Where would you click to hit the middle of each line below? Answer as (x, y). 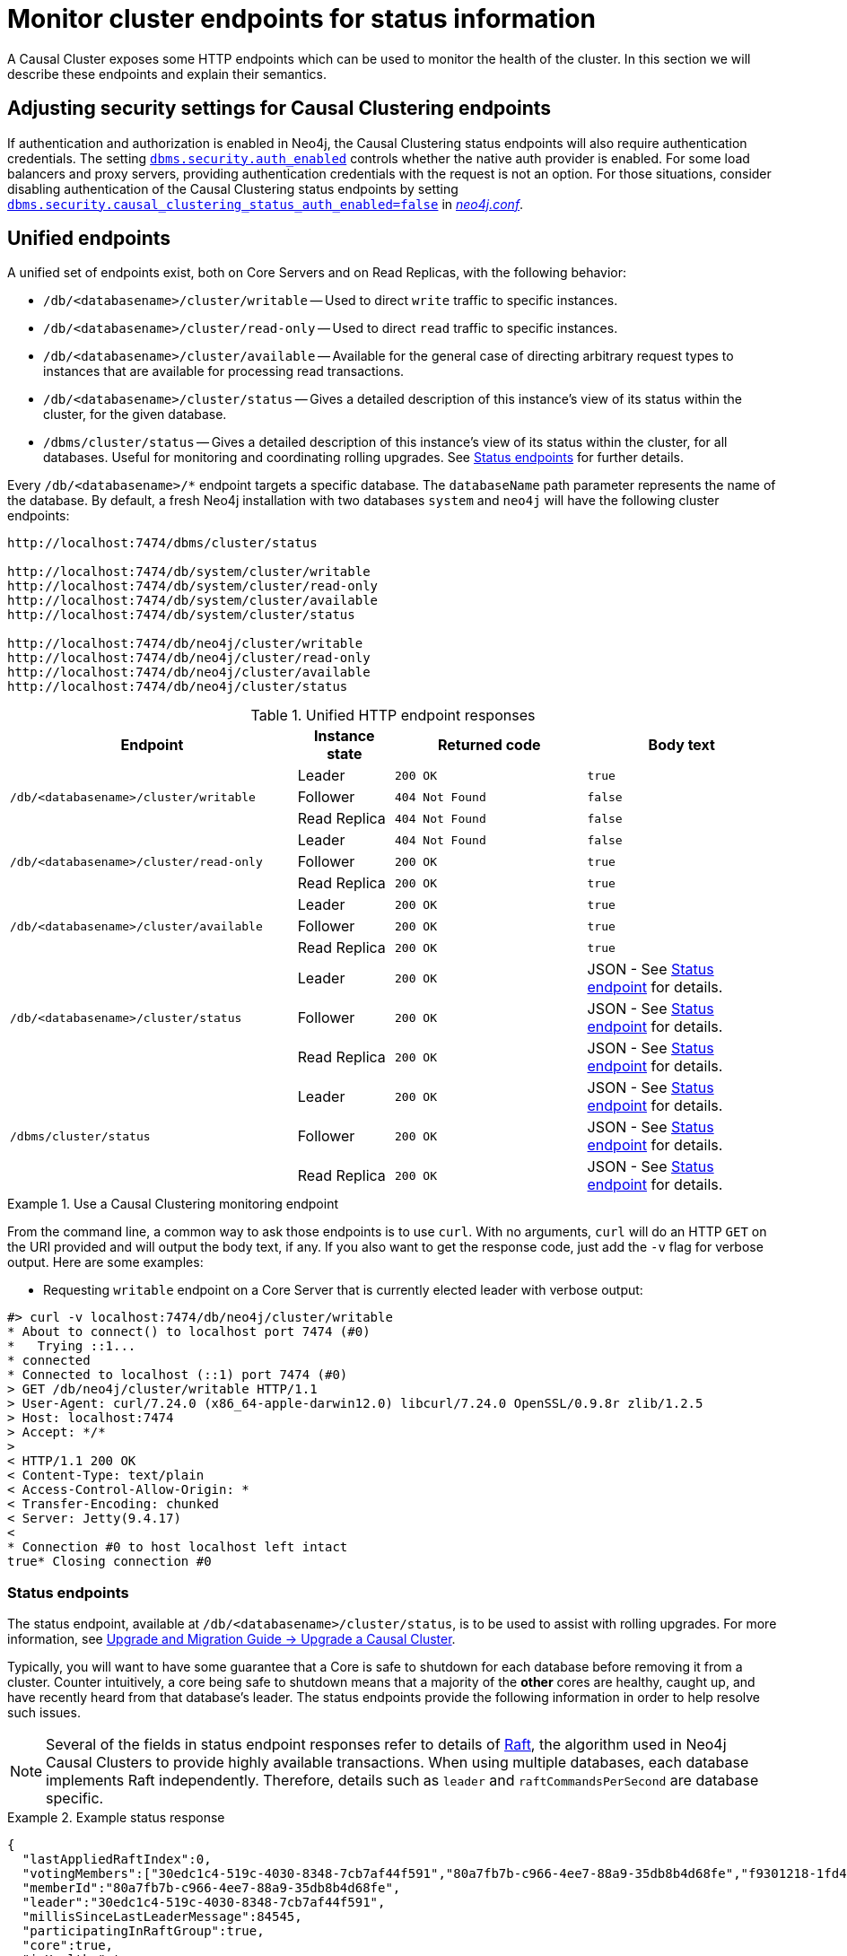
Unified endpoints (89, 239)
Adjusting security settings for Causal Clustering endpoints (279, 109)
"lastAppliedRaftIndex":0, (117, 1860)
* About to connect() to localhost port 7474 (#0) (189, 1332)
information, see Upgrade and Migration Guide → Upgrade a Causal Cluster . (231, 1639)
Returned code (489, 745)
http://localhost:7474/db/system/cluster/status (181, 615)
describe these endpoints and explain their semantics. (167, 74)
